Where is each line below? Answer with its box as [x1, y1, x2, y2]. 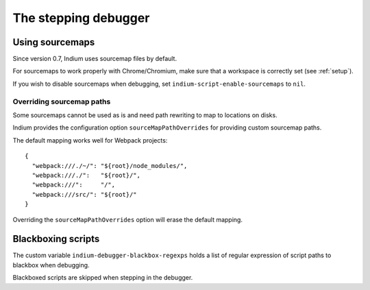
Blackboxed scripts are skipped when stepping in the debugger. [12, 274, 193, 282]
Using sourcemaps [12, 36, 95, 48]
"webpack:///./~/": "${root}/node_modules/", [32, 162, 188, 169]
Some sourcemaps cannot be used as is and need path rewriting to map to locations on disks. [12, 110, 277, 119]
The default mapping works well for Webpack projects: [12, 136, 168, 144]
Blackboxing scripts [12, 233, 100, 245]
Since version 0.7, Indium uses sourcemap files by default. [12, 55, 177, 63]
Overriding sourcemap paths [12, 97, 111, 106]
